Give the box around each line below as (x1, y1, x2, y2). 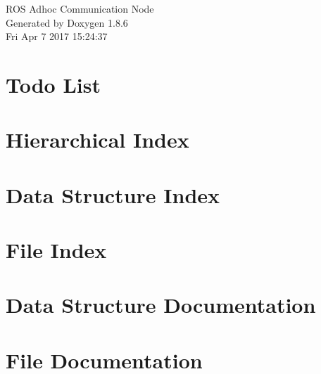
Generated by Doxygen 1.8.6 (6, 15, 128, 30)
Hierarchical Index (6, 125, 189, 154)
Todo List (6, 70, 101, 98)
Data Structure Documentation (6, 290, 316, 319)
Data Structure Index (6, 180, 220, 209)
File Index (6, 236, 107, 264)
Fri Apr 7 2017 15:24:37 (6, 29, 108, 44)
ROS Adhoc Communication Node (6, 1, 154, 15)
